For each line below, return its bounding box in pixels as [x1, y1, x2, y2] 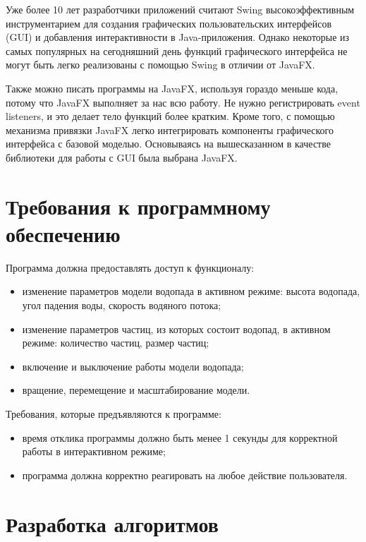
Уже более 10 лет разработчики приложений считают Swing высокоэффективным [6, 2, 355, 16]
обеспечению [6, 219, 121, 248]
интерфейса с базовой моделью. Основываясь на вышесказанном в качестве [6, 136, 331, 151]
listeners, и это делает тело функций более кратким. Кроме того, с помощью [6, 109, 335, 124]
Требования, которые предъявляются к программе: [6, 406, 221, 421]
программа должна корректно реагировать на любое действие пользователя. [22, 467, 348, 482]
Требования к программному [6, 191, 271, 220]
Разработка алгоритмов [6, 509, 219, 538]
